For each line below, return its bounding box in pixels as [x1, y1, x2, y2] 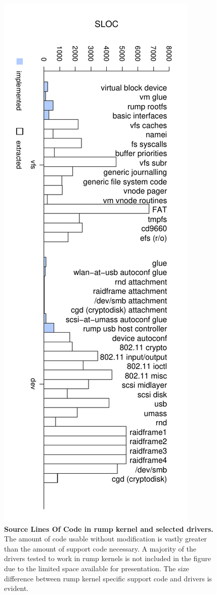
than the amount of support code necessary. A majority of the [4, 543, 196, 554]
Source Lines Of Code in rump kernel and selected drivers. [4, 523, 213, 534]
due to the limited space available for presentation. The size [4, 563, 189, 573]
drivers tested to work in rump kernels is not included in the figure [4, 553, 211, 564]
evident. [4, 583, 29, 593]
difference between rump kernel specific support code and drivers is [4, 573, 212, 583]
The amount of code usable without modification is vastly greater [4, 533, 207, 544]
